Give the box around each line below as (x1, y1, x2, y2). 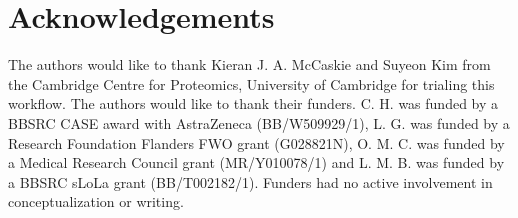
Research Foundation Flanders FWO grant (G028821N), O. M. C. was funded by (8, 132, 505, 153)
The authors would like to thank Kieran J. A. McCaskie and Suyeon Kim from (8, 54, 491, 75)
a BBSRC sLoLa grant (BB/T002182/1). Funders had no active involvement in (8, 171, 493, 192)
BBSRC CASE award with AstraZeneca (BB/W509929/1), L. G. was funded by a (8, 112, 510, 133)
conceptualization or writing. (8, 191, 184, 212)
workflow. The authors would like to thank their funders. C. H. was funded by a (8, 93, 499, 114)
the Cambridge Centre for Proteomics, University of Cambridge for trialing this (8, 73, 495, 94)
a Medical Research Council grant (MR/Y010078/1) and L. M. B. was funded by (8, 152, 505, 173)
